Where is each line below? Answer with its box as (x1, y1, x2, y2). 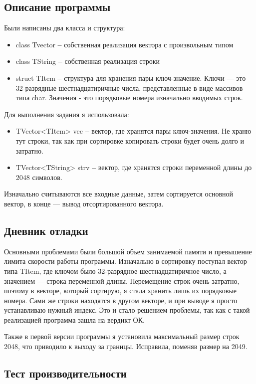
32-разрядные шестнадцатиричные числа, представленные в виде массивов (15, 82, 243, 93)
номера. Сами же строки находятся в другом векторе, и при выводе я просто (4, 295, 238, 305)
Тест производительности (4, 366, 127, 381)
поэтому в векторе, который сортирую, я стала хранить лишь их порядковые (4, 285, 237, 296)
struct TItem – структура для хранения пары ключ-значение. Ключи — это (15, 72, 246, 83)
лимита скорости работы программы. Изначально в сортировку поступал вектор (4, 256, 247, 266)
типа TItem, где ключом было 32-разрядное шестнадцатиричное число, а (4, 265, 227, 276)
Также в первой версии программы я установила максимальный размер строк (4, 331, 240, 342)
